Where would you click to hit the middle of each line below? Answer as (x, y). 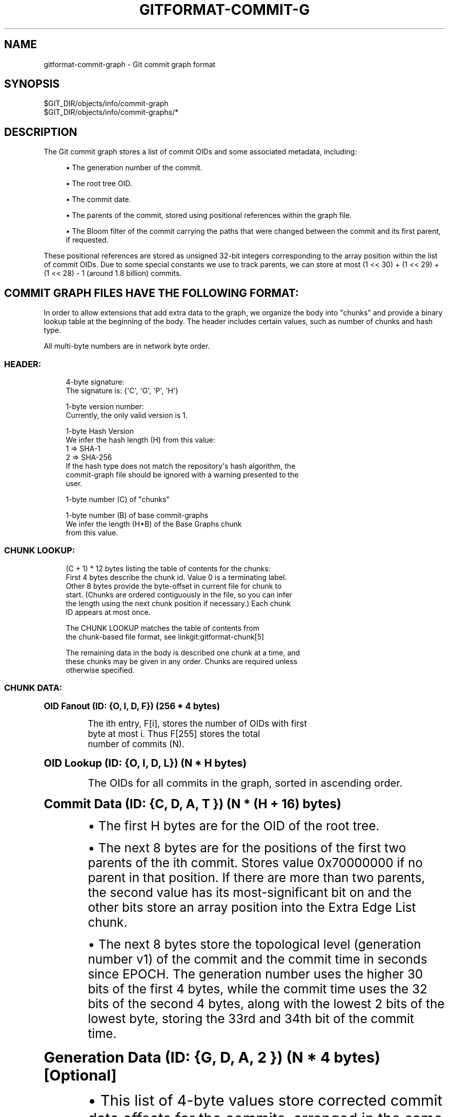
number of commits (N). (136, 744)
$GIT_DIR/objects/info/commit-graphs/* (111, 112)
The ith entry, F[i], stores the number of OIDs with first (197, 724)
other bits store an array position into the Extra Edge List (252, 908)
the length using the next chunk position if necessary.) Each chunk (178, 603)
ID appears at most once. (108, 612)
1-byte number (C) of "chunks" (118, 499)
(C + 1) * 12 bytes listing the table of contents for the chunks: (168, 568)
